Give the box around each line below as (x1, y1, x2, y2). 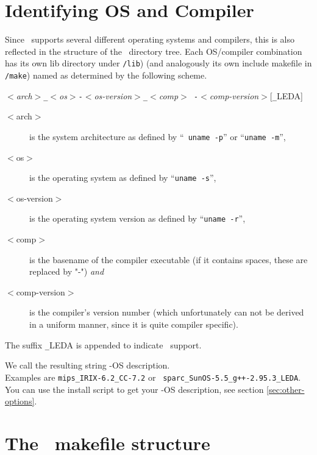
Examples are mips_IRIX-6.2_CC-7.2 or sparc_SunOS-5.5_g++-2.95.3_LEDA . (5, 370, 301, 383)
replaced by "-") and (29, 265, 104, 278)
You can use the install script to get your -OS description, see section (5, 383, 264, 395)
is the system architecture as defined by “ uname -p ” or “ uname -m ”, (29, 130, 286, 143)
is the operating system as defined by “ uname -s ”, (29, 171, 216, 184)
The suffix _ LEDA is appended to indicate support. (5, 338, 202, 351)
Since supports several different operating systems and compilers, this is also (5, 33, 294, 46)
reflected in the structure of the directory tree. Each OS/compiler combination (5, 44, 302, 57)
